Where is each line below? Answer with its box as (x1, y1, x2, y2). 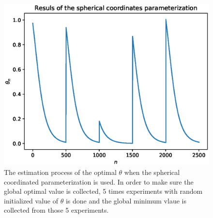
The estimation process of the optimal (4, 167, 117, 177)
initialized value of (4, 195, 59, 205)
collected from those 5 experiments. (4, 205, 109, 215)
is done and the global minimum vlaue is (65, 195, 186, 205)
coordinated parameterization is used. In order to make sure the (4, 176, 194, 187)
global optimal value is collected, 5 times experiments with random (4, 186, 203, 196)
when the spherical (124, 167, 180, 177)
